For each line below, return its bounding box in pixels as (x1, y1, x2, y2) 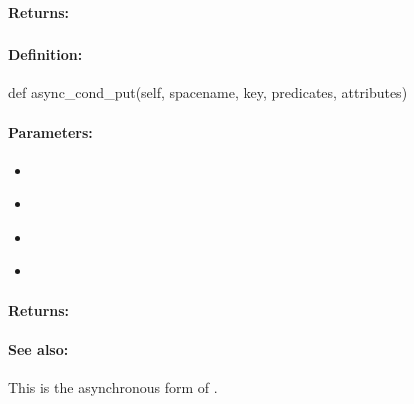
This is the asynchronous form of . (8, 377, 218, 398)
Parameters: (8, 121, 93, 142)
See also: (8, 338, 69, 359)
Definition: (8, 44, 83, 65)
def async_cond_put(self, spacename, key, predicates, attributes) (8, 82, 408, 103)
